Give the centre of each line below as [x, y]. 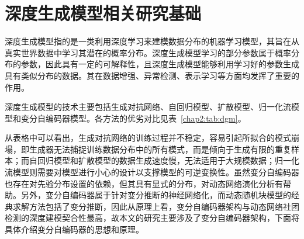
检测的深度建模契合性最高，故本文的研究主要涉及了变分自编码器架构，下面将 [152, 218]
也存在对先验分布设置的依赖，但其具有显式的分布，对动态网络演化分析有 [144, 183]
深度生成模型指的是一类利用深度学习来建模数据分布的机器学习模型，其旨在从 [152, 41]
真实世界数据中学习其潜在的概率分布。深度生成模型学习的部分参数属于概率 [148, 52]
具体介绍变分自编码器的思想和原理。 [74, 229]
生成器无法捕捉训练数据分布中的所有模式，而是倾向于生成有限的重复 [160, 149]
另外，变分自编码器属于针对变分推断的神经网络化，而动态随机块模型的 [156, 195]
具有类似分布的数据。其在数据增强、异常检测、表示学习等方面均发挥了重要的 [152, 75]
